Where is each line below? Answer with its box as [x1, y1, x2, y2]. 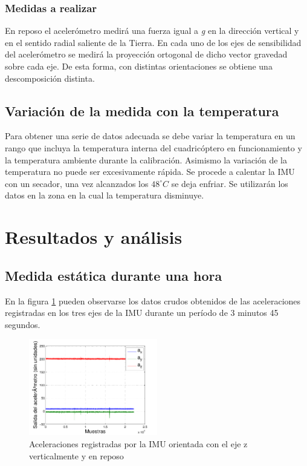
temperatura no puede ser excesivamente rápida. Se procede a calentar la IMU [5, 165, 295, 178]
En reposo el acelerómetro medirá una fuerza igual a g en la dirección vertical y [5, 24, 299, 37]
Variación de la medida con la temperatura [5, 101, 279, 120]
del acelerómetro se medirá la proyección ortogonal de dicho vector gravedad [5, 48, 288, 61]
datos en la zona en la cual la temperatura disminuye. [5, 189, 204, 202]
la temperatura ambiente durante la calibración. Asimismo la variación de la [5, 153, 288, 166]
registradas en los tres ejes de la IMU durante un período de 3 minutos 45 [5, 306, 279, 319]
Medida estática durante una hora [5, 266, 222, 284]
